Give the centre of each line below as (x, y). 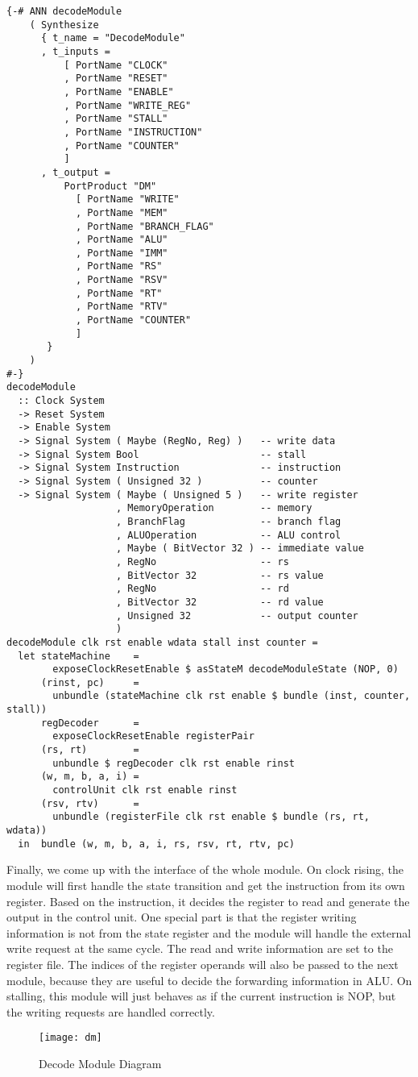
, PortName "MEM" (122, 212)
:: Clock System (61, 401)
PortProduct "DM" (110, 186)
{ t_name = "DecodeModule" (113, 38)
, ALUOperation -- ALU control (229, 535)
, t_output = (75, 172)
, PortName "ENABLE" (119, 91)
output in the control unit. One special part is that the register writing (182, 917)
